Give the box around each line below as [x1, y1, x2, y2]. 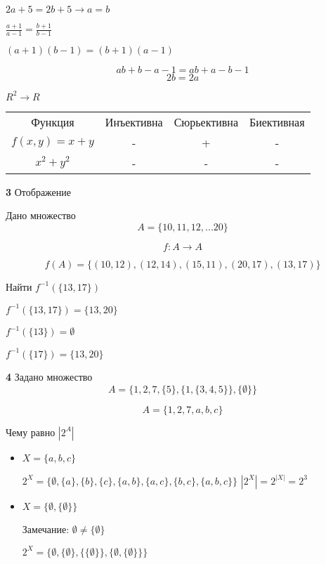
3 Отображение [6, 184, 72, 199]
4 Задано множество [6, 369, 93, 383]
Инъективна [105, 113, 163, 130]
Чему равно [6, 424, 56, 439]
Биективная [249, 113, 305, 130]
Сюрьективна [174, 113, 239, 130]
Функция [31, 113, 74, 130]
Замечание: [22, 521, 70, 536]
